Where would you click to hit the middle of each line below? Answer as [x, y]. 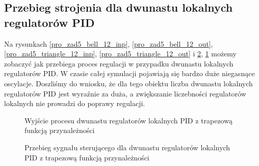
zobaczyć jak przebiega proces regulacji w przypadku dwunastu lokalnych [119, 63]
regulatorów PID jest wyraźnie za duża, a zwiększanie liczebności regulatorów [125, 93]
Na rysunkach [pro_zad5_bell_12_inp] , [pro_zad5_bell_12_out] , [109, 43]
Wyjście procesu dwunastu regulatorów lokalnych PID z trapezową [128, 120]
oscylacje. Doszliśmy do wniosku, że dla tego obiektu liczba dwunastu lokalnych [128, 83]
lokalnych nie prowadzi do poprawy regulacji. [75, 103]
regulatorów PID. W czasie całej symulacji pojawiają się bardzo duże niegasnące [129, 73]
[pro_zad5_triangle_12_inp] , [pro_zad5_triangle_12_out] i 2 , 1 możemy [121, 54]
